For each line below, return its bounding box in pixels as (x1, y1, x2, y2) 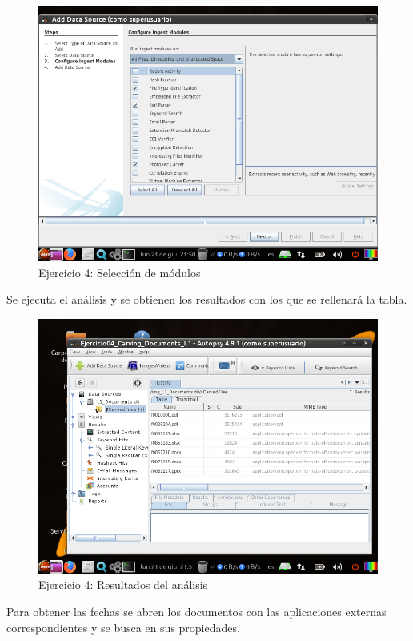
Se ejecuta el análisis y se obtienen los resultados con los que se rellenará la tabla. (6, 291, 407, 308)
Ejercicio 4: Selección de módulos (38, 264, 201, 280)
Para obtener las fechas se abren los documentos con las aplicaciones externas (6, 603, 387, 619)
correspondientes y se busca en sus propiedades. (6, 619, 240, 635)
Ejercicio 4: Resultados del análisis (38, 576, 208, 593)
